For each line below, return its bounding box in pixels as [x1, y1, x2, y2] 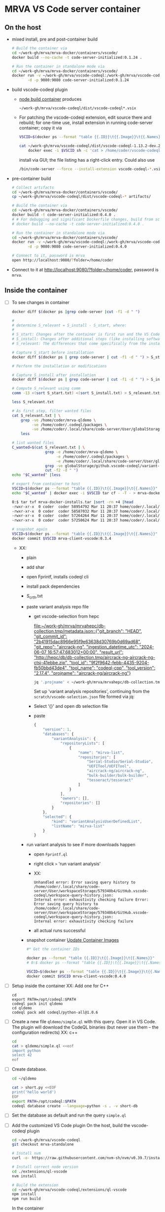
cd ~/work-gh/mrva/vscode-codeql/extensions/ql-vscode [11, 1187, 127, 1192]
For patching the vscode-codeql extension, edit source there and [19, 115, 151, 121]
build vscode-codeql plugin [11, 87, 68, 92]
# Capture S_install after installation [11, 372, 96, 378]
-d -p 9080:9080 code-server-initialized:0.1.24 [27, 78, 129, 83]
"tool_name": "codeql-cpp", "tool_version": [68, 665, 156, 671]
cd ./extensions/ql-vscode [11, 1169, 67, 1174]
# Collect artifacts [11, 185, 54, 190]
